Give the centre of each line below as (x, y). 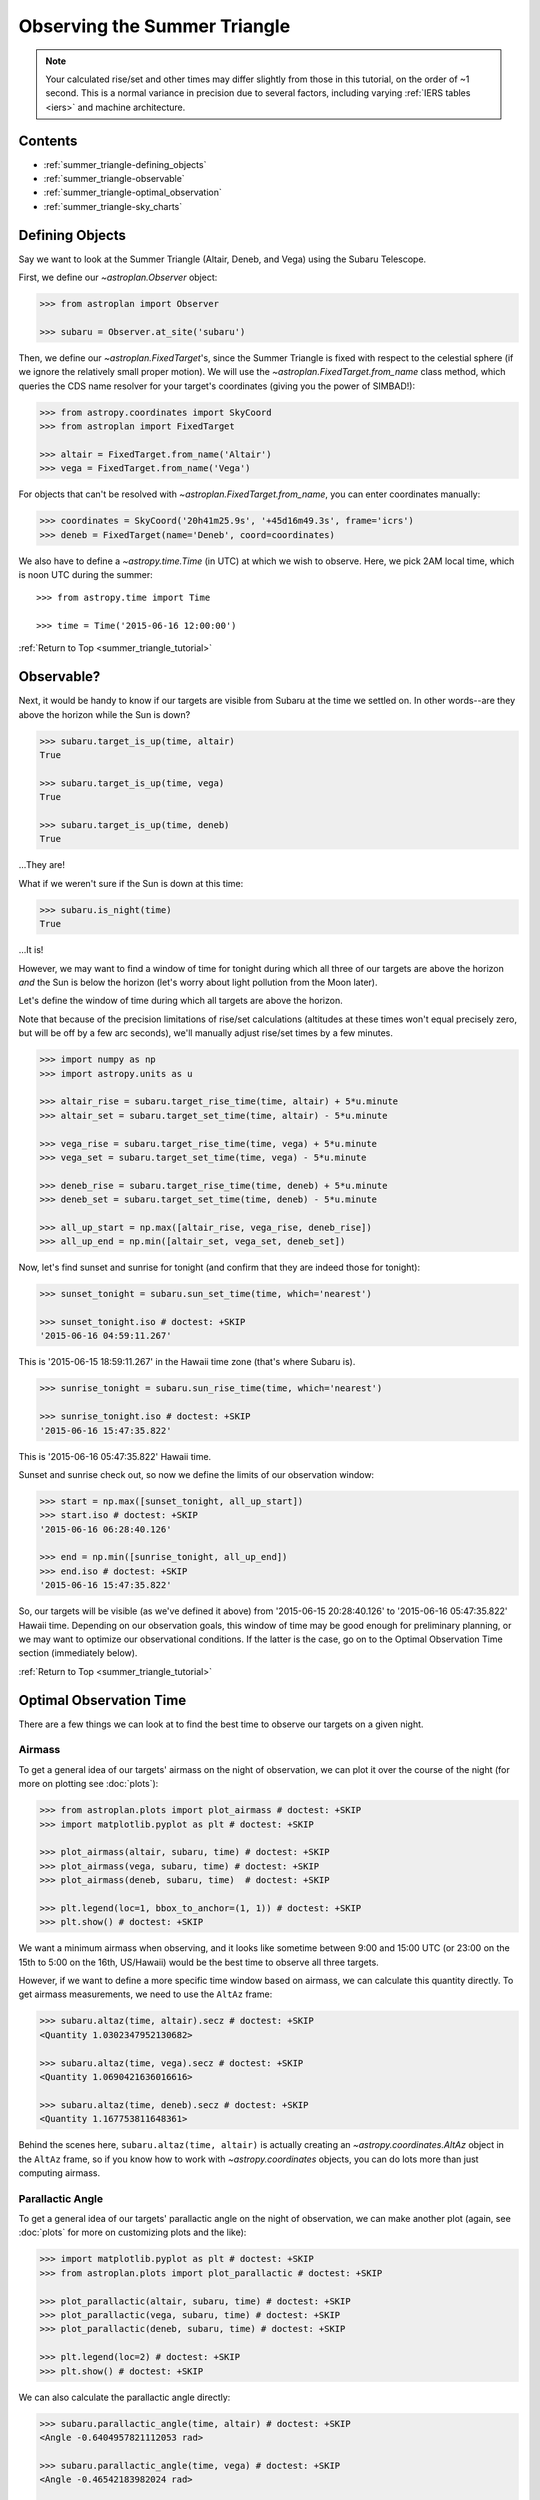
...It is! (31, 950)
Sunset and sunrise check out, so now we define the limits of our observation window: (196, 1474)
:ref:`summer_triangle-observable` (114, 179)
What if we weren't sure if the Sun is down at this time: (131, 883)
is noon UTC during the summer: (86, 574)
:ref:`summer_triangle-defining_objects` (125, 164)
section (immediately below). (78, 1653)
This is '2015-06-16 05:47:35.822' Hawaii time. (115, 1456)
